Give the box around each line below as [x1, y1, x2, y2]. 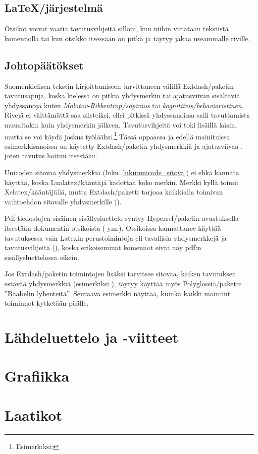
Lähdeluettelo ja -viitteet [4, 326, 179, 347]
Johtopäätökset [4, 57, 84, 72]
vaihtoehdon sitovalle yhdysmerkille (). [4, 196, 122, 206]
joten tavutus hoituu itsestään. [4, 150, 98, 161]
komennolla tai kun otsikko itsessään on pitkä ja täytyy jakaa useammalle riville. [4, 33, 250, 43]
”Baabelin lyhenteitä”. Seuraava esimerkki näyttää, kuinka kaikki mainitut [4, 288, 231, 298]
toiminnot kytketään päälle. [4, 298, 89, 308]
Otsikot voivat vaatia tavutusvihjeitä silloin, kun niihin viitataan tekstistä [4, 23, 229, 34]
